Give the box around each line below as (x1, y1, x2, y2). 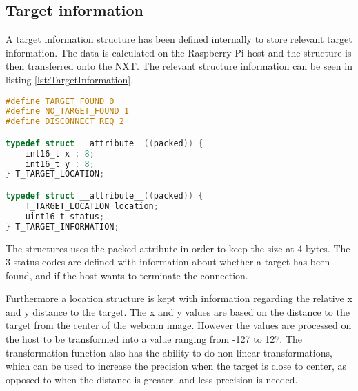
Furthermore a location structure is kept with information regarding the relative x (6, 291, 352, 305)
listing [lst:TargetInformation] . (6, 72, 134, 86)
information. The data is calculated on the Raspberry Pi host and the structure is (6, 45, 352, 59)
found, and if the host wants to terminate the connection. (6, 268, 248, 282)
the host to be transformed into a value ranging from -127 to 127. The (6, 332, 303, 346)
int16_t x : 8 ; (25, 148, 95, 159)
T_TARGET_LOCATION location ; (25, 201, 159, 211)
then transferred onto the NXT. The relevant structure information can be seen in (6, 59, 352, 73)
